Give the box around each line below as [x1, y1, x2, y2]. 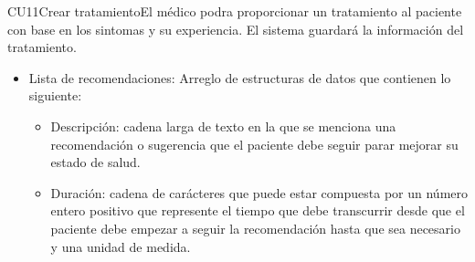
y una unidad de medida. [50, 236, 191, 256]
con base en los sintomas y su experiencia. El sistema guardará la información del [7, 19, 464, 38]
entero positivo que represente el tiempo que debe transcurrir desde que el [50, 201, 465, 220]
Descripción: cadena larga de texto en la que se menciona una [50, 116, 396, 135]
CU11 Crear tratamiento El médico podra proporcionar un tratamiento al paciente [7, 2, 462, 20]
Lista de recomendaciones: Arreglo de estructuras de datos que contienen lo [28, 68, 451, 87]
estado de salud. [50, 152, 141, 172]
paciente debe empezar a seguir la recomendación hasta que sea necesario [50, 218, 460, 237]
